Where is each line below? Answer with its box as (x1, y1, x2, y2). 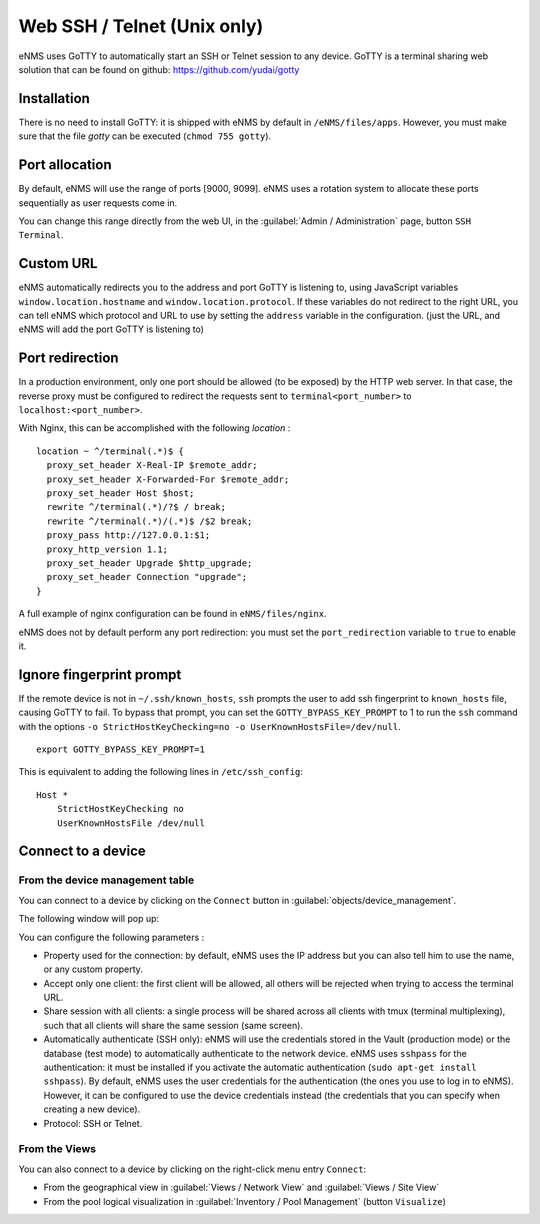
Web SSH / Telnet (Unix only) (18, 15, 264, 37)
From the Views (18, 1142, 97, 1156)
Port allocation (18, 156, 112, 174)
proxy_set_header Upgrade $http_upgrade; (46, 557, 253, 569)
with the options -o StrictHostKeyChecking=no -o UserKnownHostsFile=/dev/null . (18, 720, 401, 732)
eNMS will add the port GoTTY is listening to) (18, 323, 204, 335)
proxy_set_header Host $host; (46, 488, 195, 499)
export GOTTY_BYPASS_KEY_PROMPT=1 (36, 744, 205, 755)
